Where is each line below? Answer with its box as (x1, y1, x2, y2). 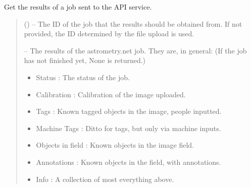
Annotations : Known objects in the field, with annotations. (36, 156, 221, 167)
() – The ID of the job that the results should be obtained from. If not (24, 18, 242, 29)
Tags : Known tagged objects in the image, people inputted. (36, 106, 222, 116)
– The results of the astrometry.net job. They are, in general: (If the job (24, 45, 247, 55)
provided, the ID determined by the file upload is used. (24, 28, 194, 39)
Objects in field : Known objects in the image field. (36, 140, 194, 150)
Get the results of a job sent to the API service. (4, 2, 152, 12)
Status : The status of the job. (36, 72, 130, 82)
